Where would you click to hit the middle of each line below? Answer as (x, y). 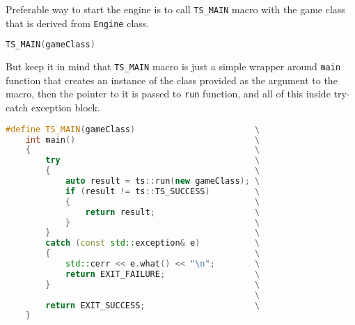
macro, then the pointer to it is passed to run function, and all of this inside (168, 94)
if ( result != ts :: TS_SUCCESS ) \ (163, 191)
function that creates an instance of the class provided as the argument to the (172, 80)
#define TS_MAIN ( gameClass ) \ (133, 129)
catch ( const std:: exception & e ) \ (153, 243)
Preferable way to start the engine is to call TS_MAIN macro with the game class (175, 9)
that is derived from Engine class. (78, 23)
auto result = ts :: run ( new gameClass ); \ (163, 181)
